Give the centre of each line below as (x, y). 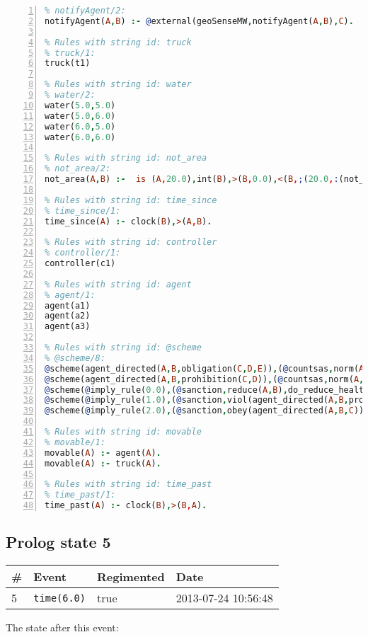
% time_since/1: (83, 211)
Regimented (131, 577)
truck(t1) (68, 63)
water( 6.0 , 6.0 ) (80, 137)
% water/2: (70, 95)
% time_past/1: (80, 495)
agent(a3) (68, 327)
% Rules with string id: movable (123, 432)
